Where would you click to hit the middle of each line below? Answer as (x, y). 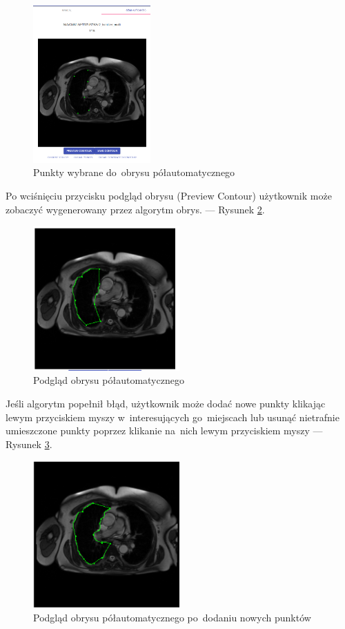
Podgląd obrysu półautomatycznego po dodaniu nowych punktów (172, 617)
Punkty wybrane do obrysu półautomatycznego (134, 172)
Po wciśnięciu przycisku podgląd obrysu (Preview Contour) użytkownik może (169, 195)
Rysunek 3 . (29, 444)
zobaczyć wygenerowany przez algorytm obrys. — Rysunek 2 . (135, 209)
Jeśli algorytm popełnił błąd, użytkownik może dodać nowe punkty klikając (166, 403)
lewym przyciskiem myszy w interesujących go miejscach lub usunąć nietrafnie (172, 417)
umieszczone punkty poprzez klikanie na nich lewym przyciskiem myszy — (164, 430)
